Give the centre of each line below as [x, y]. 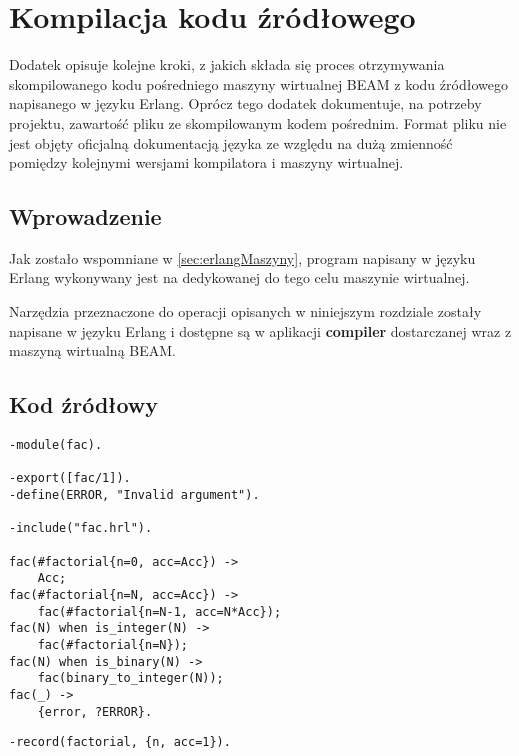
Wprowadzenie [85, 216]
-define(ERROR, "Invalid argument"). [134, 495]
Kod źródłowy [84, 404]
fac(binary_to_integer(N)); [130, 678]
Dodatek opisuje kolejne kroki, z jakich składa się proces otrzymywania [227, 64]
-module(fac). [56, 445]
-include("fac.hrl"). [81, 528]
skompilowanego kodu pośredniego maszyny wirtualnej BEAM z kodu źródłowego [258, 83]
